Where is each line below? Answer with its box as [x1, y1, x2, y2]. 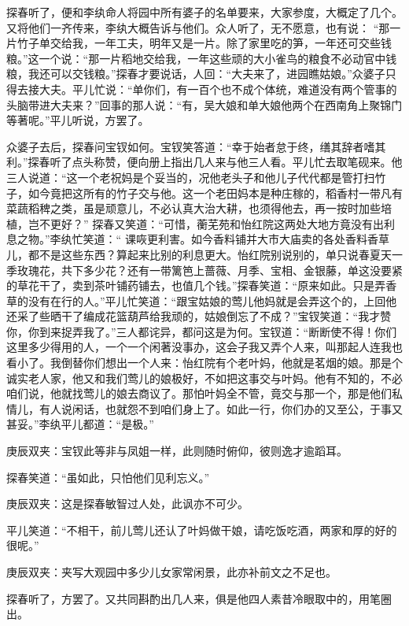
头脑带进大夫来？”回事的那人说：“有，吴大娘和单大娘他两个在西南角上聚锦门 [6, 96, 403, 113]
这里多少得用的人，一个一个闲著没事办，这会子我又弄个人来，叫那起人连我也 [6, 339, 403, 355]
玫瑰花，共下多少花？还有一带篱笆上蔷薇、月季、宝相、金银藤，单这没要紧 [17, 261, 403, 278]
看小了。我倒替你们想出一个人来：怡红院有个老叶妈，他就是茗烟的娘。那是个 [6, 354, 403, 371]
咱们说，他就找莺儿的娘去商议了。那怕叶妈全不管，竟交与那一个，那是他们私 [6, 385, 403, 402]
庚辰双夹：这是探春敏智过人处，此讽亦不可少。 [6, 495, 249, 512]
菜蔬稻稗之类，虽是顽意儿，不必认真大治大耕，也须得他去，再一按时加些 [6, 200, 381, 217]
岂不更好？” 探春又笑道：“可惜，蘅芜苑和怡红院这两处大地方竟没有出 [28, 215, 384, 232]
